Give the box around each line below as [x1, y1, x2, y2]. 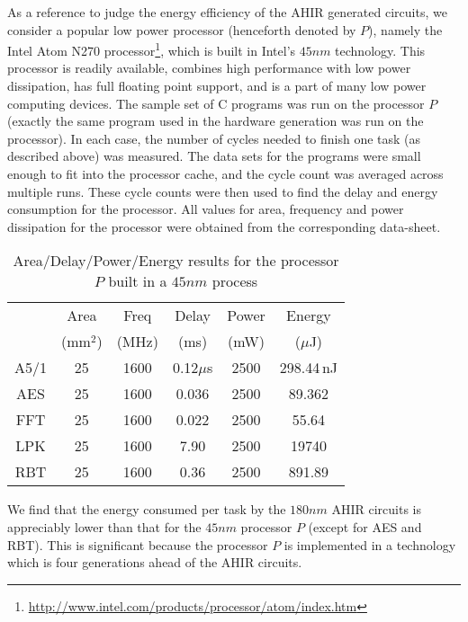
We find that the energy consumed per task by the [7, 500, 286, 519]
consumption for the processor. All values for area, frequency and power [7, 200, 404, 218]
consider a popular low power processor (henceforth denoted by [7, 20, 356, 39]
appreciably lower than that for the [7, 517, 202, 536]
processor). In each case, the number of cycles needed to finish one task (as [7, 129, 421, 147]
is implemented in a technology [283, 535, 456, 554]
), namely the [368, 20, 443, 39]
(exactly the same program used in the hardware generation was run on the [7, 111, 424, 130]
